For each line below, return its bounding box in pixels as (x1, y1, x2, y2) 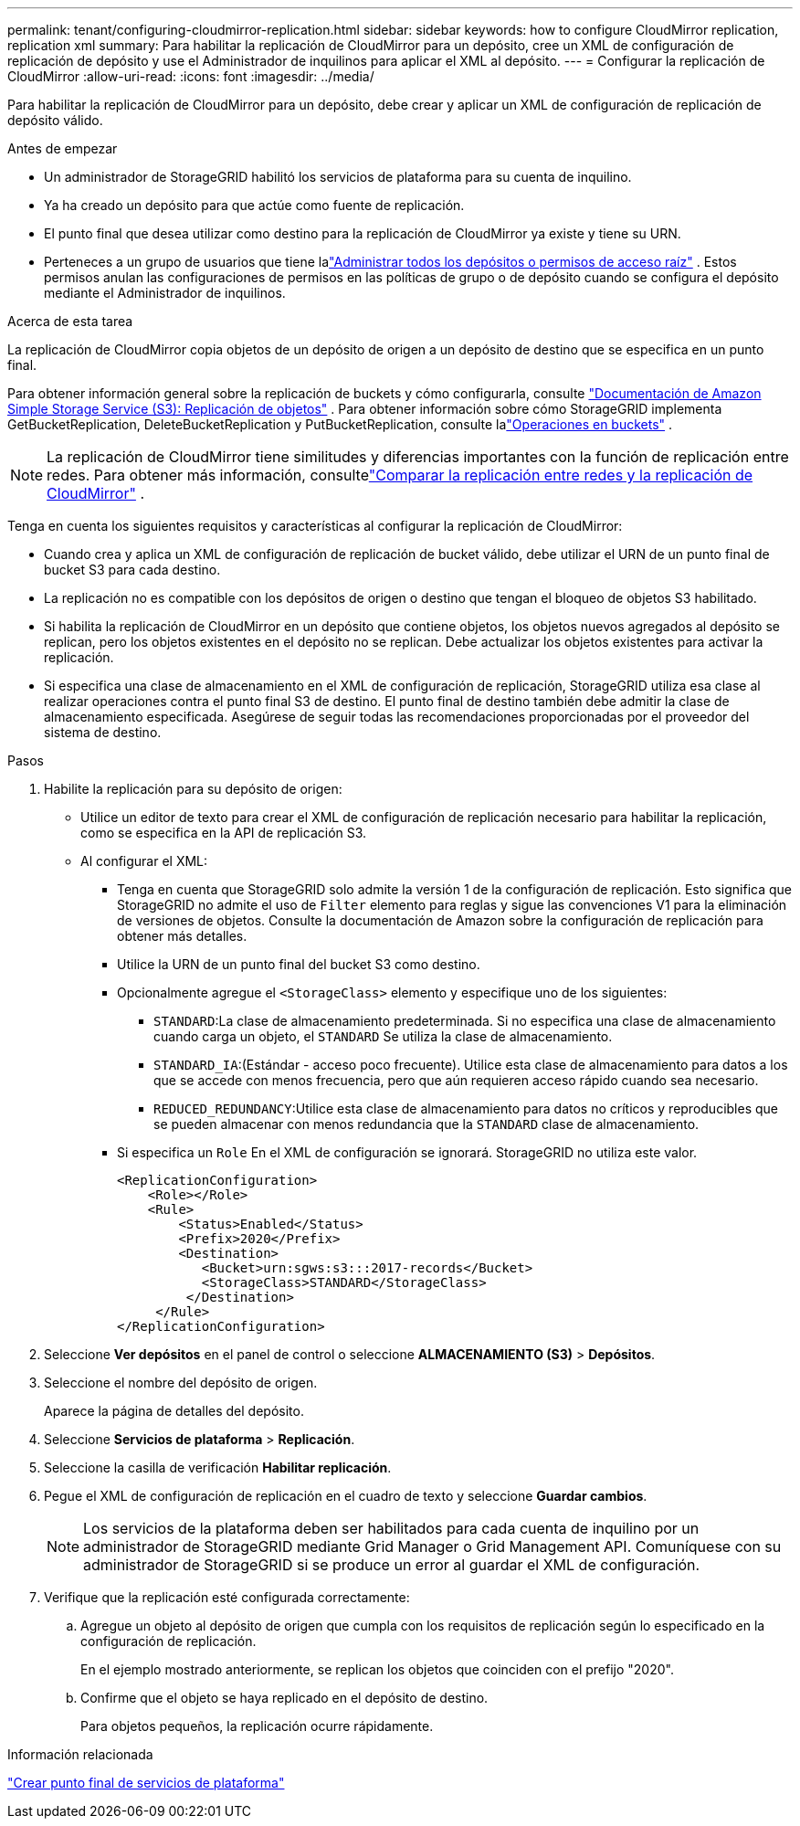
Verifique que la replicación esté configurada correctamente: (44, 1589, 410, 1605)
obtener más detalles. (117, 928, 247, 944)
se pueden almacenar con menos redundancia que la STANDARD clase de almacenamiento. (153, 1116, 700, 1132)
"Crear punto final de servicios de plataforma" (7, 1775, 285, 1790)
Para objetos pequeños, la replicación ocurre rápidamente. (80, 1718, 434, 1734)
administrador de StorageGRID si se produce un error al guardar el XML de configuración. (83, 1556, 700, 1574)
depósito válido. (7, 112, 103, 128)
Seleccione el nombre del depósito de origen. (44, 1375, 318, 1390)
